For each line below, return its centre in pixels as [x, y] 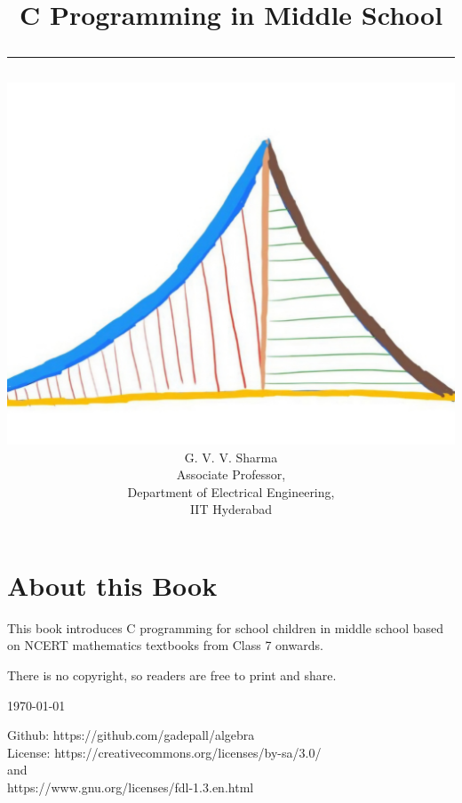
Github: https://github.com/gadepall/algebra [131, 735]
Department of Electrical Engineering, [231, 491]
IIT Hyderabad [231, 509]
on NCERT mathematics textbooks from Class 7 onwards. [165, 645]
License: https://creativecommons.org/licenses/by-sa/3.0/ [164, 752]
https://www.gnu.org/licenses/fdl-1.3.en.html [131, 787]
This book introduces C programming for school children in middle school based [225, 627]
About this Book [112, 585]
